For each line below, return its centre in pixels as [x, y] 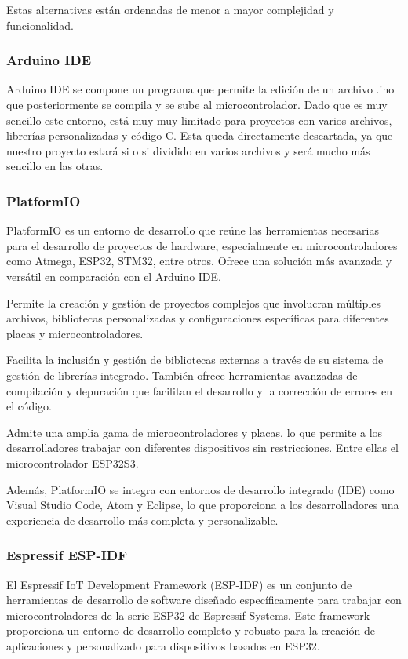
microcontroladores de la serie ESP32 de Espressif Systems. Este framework [188, 615]
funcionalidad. [40, 25]
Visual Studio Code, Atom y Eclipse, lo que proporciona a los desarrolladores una [203, 505]
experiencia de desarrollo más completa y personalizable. [142, 520]
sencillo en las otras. [55, 166]
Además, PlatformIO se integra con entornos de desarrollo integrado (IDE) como [200, 489]
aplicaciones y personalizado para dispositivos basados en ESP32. [163, 645]
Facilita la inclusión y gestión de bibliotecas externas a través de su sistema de [195, 360]
